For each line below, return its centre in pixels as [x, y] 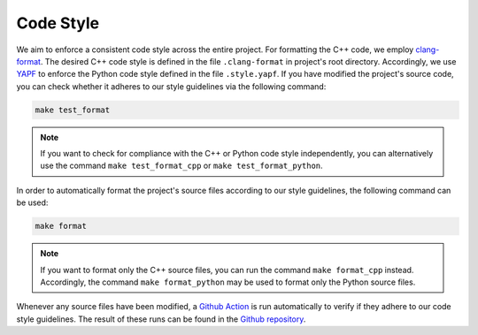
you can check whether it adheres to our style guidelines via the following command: [171, 86]
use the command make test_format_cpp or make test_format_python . [181, 166]
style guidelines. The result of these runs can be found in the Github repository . [161, 319]
